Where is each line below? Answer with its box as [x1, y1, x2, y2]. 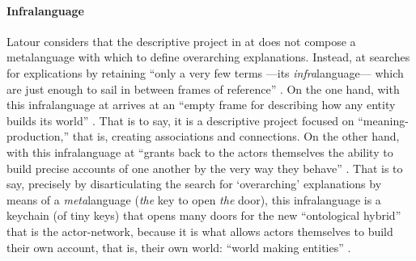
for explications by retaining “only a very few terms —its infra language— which [6, 64, 404, 81]
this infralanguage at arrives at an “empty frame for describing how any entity [6, 96, 396, 113]
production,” [6, 128, 70, 145]
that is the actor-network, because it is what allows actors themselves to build [6, 222, 393, 239]
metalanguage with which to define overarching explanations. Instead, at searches [6, 48, 410, 65]
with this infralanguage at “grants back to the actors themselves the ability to [6, 143, 393, 160]
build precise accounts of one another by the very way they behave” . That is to [6, 159, 403, 176]
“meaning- [358, 112, 409, 128]
